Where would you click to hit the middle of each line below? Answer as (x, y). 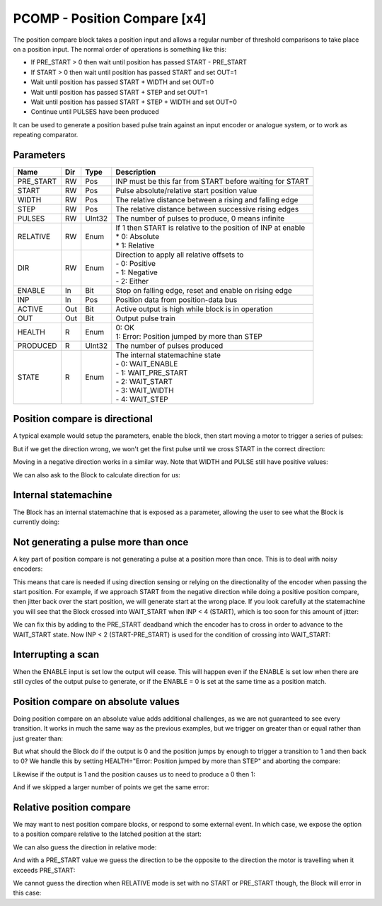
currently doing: (36, 522)
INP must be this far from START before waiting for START (212, 181)
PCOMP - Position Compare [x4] (110, 18)
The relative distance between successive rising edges (207, 209)
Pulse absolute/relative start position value (186, 190)
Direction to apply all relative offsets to (180, 255)
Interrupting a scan (56, 655)
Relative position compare (72, 807)
